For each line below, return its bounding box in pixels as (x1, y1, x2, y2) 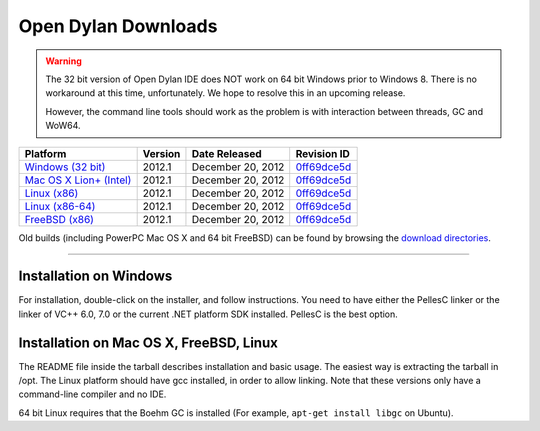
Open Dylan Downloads (18, 15, 218, 37)
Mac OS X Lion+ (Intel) (24, 173, 132, 187)
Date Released (191, 146, 262, 160)
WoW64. (45, 120, 81, 132)
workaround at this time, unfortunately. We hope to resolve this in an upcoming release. (45, 87, 406, 99)
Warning (45, 55, 82, 67)
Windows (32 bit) (24, 160, 106, 174)
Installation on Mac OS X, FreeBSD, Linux (18, 334, 279, 351)
